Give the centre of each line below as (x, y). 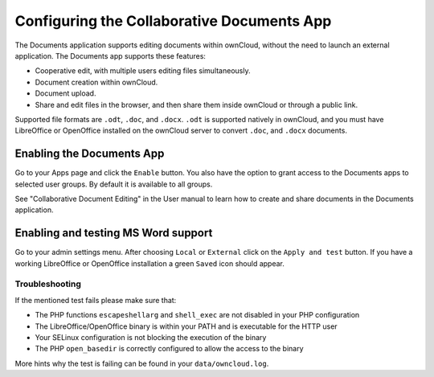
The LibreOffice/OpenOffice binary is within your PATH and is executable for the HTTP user (186, 326)
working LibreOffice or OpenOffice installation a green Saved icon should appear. (150, 263)
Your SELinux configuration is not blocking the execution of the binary (151, 337)
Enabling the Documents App (90, 154)
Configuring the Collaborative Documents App (173, 21)
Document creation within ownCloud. (96, 82)
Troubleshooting (48, 284)
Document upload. (66, 93)
